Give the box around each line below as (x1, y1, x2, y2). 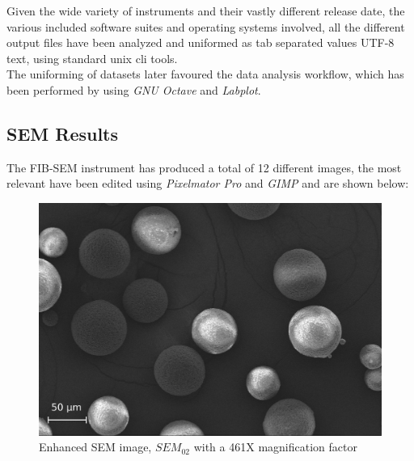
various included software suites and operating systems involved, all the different (6, 18, 405, 35)
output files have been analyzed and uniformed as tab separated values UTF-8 (6, 34, 395, 51)
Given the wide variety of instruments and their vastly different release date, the (6, 2, 405, 19)
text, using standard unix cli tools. (6, 49, 178, 66)
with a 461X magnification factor (193, 438, 357, 455)
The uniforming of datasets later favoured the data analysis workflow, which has (6, 66, 404, 82)
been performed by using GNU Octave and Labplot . (6, 81, 261, 98)
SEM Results (6, 121, 119, 146)
